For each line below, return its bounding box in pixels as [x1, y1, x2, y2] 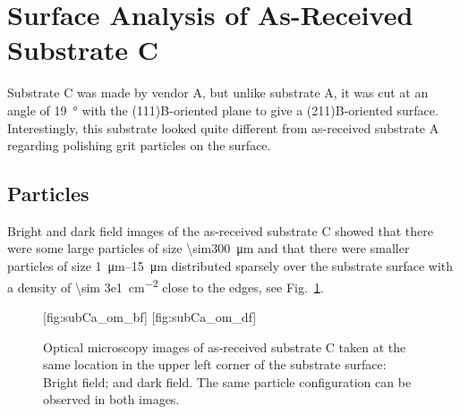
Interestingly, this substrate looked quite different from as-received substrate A [7, 118, 439, 137]
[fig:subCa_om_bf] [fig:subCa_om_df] [43, 307, 257, 325]
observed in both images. [43, 390, 180, 409]
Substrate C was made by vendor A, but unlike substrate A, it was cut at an [7, 83, 429, 102]
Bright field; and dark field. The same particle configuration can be [43, 372, 412, 391]
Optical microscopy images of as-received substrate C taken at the [43, 337, 406, 356]
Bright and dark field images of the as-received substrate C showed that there [7, 221, 433, 240]
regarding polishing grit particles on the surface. [7, 136, 271, 155]
